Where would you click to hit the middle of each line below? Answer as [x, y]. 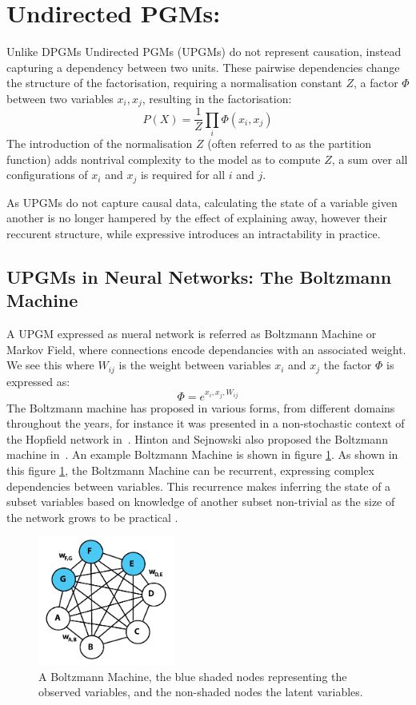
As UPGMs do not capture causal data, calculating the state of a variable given [202, 202]
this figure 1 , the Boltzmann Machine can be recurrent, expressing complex [190, 470]
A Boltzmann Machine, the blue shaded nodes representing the [193, 676]
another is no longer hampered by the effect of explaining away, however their [197, 218]
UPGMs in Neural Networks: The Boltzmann [199, 276]
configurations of [47, 175]
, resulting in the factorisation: [217, 98]
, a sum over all [370, 159]
